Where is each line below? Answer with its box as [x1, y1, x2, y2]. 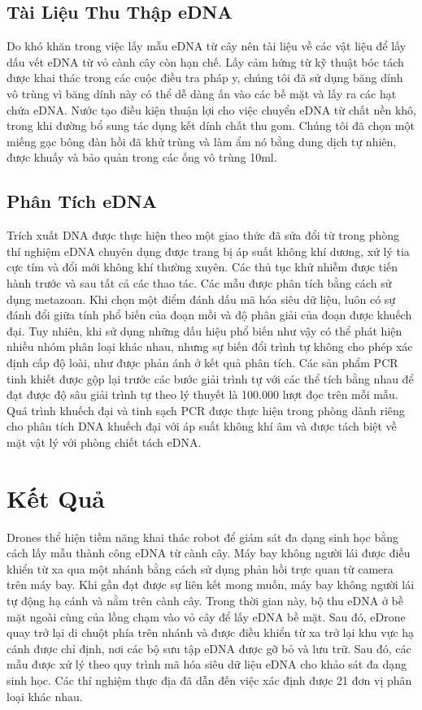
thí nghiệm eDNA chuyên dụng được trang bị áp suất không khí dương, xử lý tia [7, 242, 410, 259]
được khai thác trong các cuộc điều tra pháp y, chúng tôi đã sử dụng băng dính [7, 69, 403, 86]
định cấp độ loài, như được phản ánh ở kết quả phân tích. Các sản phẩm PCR [7, 353, 398, 370]
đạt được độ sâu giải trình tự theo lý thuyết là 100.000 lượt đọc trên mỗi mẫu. [7, 386, 398, 403]
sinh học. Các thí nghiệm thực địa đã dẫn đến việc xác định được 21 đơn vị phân [7, 671, 412, 688]
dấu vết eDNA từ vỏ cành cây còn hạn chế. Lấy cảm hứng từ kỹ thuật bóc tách [7, 53, 404, 70]
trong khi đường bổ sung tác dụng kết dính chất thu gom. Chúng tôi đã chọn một [7, 117, 415, 134]
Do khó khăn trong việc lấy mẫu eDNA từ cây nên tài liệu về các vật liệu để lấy [7, 37, 407, 54]
